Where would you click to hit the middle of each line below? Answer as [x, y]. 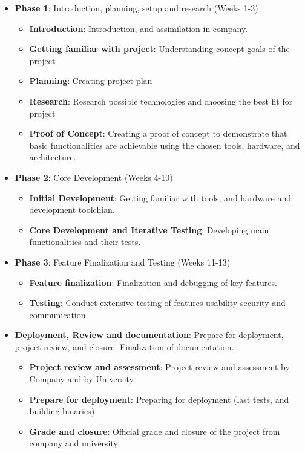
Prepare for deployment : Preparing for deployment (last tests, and [159, 399]
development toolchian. [72, 210]
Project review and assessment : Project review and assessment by [159, 367]
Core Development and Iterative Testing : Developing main [149, 230]
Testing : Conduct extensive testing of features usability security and [157, 303]
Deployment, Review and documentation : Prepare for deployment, [149, 335]
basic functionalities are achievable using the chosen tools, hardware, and [165, 145]
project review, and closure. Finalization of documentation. [124, 346]
